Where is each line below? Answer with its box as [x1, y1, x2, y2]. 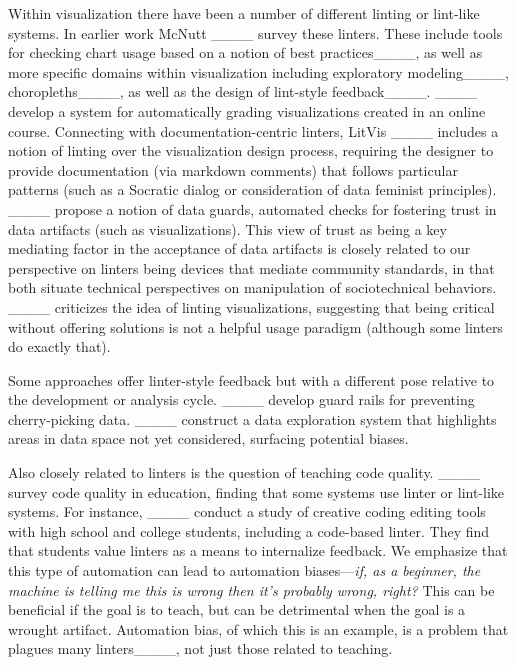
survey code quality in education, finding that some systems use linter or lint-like [8, 481, 505, 502]
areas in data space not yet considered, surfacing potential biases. [8, 428, 409, 449]
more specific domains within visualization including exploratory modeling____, [8, 61, 509, 82]
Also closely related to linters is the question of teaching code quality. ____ [8, 462, 481, 483]
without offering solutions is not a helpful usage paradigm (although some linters [8, 316, 503, 337]
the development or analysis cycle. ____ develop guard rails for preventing [8, 389, 475, 410]
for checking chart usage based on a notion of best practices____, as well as [8, 42, 483, 63]
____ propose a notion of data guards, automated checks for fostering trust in [8, 198, 497, 219]
